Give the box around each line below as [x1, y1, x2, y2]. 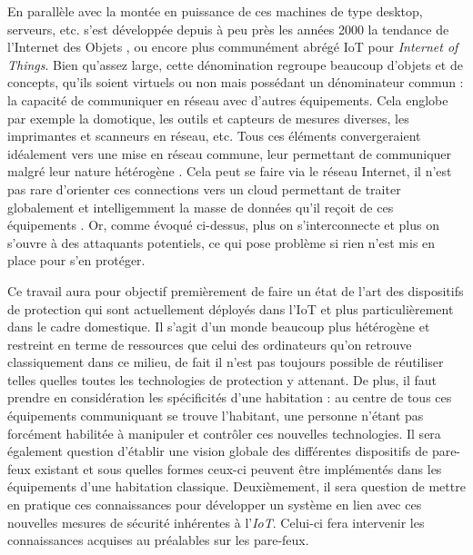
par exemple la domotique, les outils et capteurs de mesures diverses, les [7, 108, 409, 127]
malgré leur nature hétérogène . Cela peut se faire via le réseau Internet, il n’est [7, 162, 452, 181]
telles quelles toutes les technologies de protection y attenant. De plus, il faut [7, 370, 437, 389]
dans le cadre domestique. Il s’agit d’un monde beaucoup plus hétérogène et [7, 317, 430, 336]
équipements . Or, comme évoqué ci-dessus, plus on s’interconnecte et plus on [7, 215, 440, 234]
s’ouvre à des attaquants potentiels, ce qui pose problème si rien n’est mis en [7, 233, 436, 252]
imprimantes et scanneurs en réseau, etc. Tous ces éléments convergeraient [7, 126, 421, 145]
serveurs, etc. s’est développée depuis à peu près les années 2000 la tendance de [7, 19, 449, 38]
